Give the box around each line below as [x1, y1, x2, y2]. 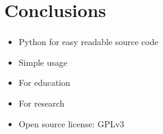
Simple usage [18, 55, 68, 68]
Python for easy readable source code [18, 35, 159, 48]
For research [18, 97, 65, 110]
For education [18, 76, 71, 89]
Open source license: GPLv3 [18, 117, 125, 130]
